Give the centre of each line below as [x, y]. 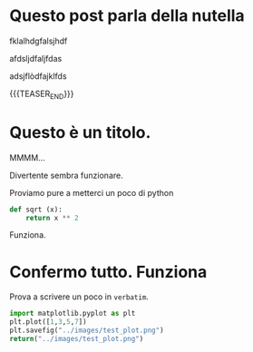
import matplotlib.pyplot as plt [73, 314]
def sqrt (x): [36, 210]
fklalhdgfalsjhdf [39, 41]
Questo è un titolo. [80, 132]
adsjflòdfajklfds [38, 76]
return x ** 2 [52, 218]
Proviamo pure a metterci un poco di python [92, 192]
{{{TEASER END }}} [42, 94]
